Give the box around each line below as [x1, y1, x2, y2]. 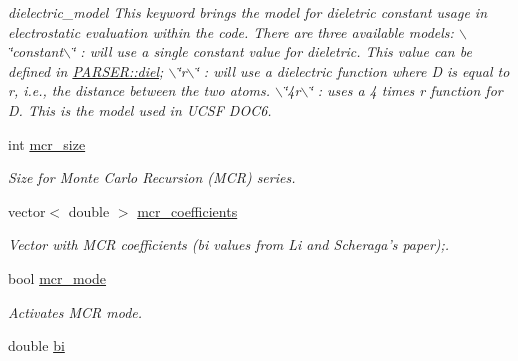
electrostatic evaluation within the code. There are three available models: [8, 21, 454, 42]
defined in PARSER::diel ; [8, 60, 164, 81]
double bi [8, 335, 65, 356]
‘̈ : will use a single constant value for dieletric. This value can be [71, 41, 472, 62]
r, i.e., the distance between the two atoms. [8, 80, 271, 101]
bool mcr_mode [8, 267, 107, 288]
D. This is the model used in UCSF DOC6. [8, 99, 272, 120]
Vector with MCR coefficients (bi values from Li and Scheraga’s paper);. [8, 234, 450, 255]
